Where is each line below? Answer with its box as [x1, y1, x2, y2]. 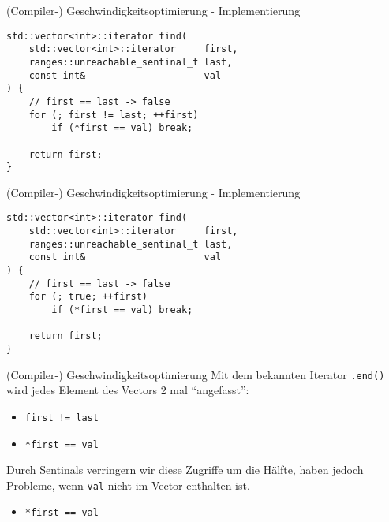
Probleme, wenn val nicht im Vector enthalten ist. [6, 476, 250, 493]
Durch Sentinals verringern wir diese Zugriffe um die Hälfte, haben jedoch [6, 461, 364, 478]
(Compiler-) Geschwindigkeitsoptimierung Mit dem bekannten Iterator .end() [6, 366, 385, 382]
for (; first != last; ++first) [28, 109, 199, 121]
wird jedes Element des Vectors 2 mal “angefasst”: [6, 382, 249, 398]
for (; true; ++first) [28, 291, 148, 303]
